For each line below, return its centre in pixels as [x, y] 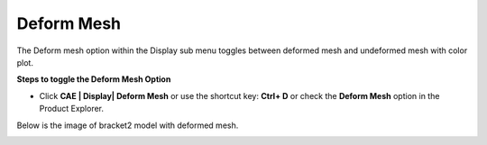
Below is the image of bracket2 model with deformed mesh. [128, 125]
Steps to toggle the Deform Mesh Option [94, 79]
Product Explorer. [71, 109]
